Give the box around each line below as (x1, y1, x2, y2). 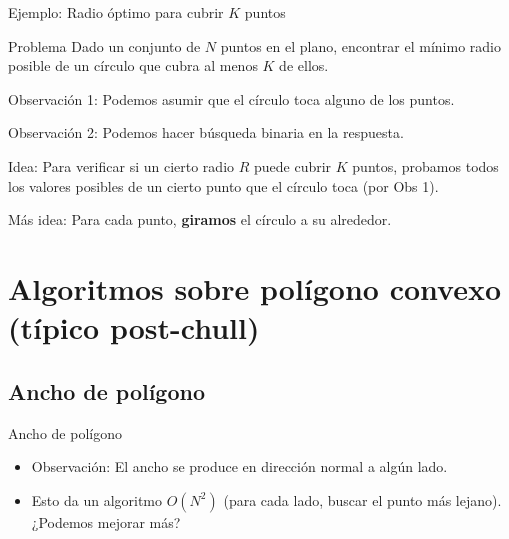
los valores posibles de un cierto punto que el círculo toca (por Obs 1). (8, 175, 439, 196)
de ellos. (279, 55, 329, 76)
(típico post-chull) (8, 307, 260, 348)
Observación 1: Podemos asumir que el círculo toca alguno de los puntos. (8, 88, 455, 109)
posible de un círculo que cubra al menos (8, 55, 258, 76)
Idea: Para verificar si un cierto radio (8, 155, 235, 176)
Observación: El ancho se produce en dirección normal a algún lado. (31, 456, 448, 477)
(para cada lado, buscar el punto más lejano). (223, 489, 502, 510)
